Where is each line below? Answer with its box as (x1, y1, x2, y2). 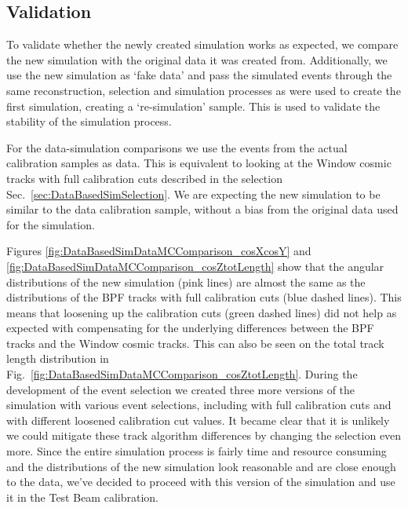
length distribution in (6, 350, 109, 367)
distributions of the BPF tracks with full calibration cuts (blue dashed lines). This (6, 289, 402, 305)
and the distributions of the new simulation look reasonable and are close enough (6, 458, 396, 474)
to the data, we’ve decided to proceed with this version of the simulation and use (6, 473, 395, 490)
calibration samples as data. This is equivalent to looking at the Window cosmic (6, 155, 392, 171)
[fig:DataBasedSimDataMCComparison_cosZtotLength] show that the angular (6, 258, 384, 274)
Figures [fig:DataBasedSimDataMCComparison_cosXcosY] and (6, 243, 311, 259)
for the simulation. (6, 216, 95, 232)
